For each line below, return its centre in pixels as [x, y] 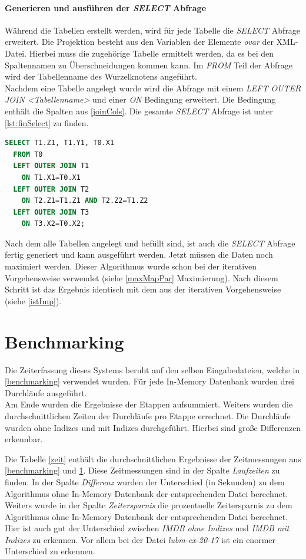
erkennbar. [24, 439]
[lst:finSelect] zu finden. [47, 122]
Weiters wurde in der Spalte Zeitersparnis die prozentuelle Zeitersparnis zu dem [149, 505]
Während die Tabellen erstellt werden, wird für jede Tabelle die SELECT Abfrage [153, 30]
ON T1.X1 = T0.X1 [51, 177]
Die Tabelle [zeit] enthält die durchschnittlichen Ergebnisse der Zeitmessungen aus [153, 458]
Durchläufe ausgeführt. [46, 392]
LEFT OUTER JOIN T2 [51, 189]
